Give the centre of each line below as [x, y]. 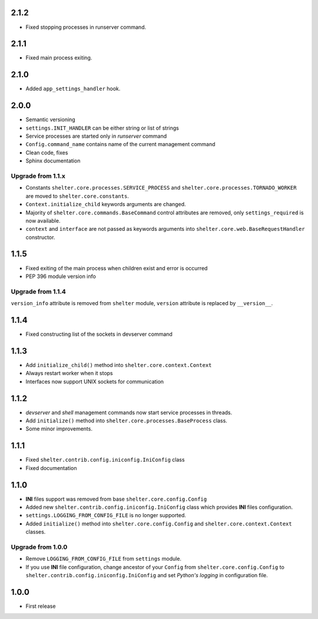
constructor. [40, 237]
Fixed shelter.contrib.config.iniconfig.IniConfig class [105, 460]
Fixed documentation [51, 468]
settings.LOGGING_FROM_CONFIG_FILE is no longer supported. [106, 515]
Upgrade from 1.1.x [38, 176]
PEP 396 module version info [61, 276]
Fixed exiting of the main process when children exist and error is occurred [117, 268]
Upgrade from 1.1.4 [38, 292]
